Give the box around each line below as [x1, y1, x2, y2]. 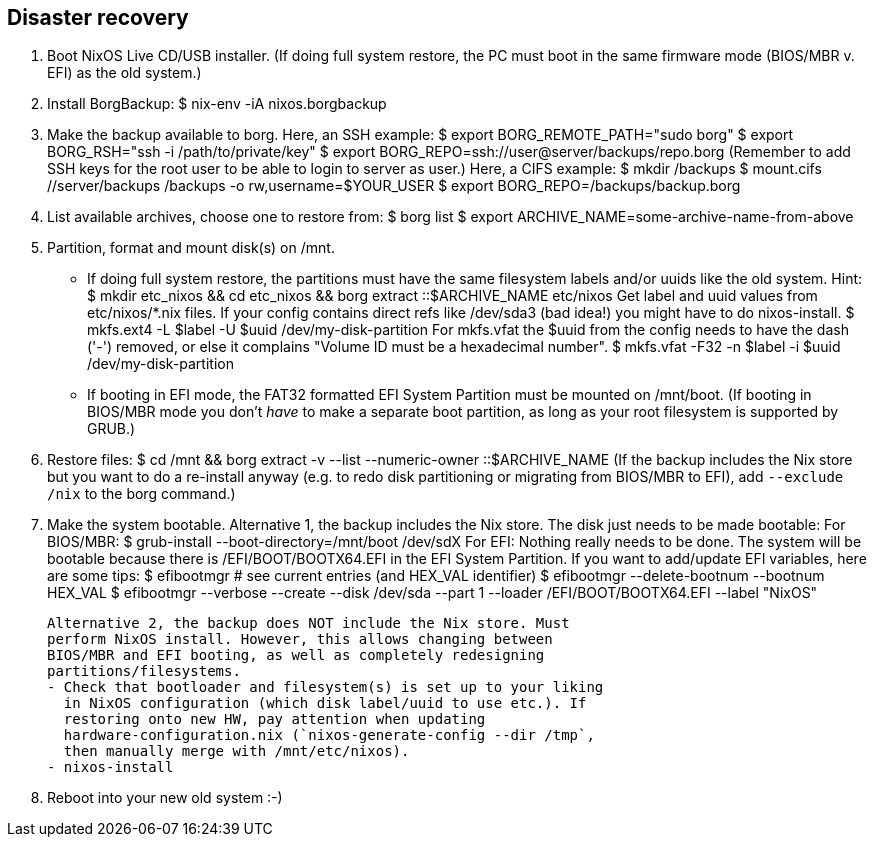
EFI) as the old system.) [47, 64, 202, 82]
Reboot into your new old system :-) [47, 789, 283, 807]
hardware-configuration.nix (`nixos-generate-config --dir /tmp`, [63, 727, 595, 744]
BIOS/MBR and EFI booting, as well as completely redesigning [47, 647, 545, 664]
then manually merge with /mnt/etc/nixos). [63, 743, 410, 760]
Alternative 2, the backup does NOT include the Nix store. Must [47, 615, 570, 632]
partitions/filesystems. [47, 663, 241, 680]
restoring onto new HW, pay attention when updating [63, 711, 486, 728]
